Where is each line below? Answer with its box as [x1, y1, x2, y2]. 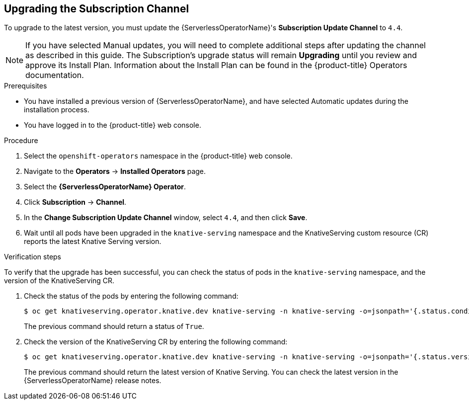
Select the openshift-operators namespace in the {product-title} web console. [24, 152, 293, 161]
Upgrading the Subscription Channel [4, 2, 189, 15]
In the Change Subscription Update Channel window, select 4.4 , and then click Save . [24, 213, 308, 222]
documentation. [25, 70, 84, 81]
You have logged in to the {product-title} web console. [24, 121, 201, 130]
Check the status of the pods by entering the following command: [24, 292, 238, 301]
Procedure [4, 136, 38, 145]
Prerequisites [4, 81, 47, 90]
